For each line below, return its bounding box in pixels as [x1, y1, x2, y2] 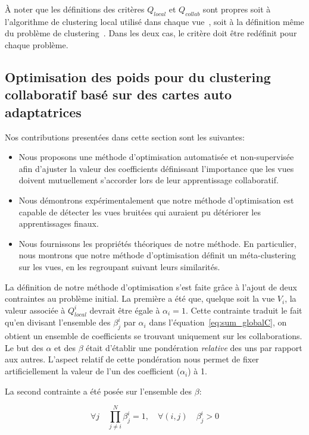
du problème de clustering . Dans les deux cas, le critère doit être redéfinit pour [5, 27, 297, 39]
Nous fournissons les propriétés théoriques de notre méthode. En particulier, [18, 237, 296, 249]
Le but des [5, 341, 43, 353]
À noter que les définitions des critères [5, 3, 145, 15]
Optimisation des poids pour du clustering [5, 67, 271, 86]
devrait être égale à [89, 303, 160, 316]
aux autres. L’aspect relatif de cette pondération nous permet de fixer [5, 353, 259, 365]
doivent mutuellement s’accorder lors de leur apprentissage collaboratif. [18, 174, 279, 186]
